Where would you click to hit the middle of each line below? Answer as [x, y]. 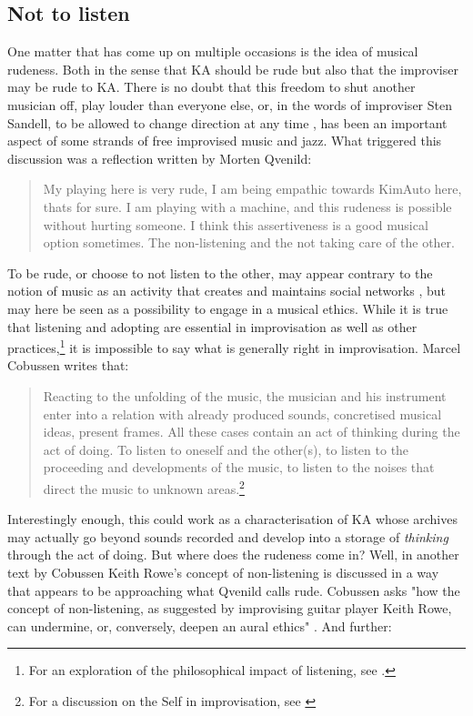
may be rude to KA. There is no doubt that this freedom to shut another [211, 87]
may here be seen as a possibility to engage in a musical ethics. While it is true [228, 308]
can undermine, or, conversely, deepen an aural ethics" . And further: [200, 625]
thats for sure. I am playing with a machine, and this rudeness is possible [247, 206]
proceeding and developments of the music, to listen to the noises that [239, 467]
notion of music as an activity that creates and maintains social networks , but [226, 291]
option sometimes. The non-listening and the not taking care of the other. [249, 242]
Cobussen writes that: [68, 365]
